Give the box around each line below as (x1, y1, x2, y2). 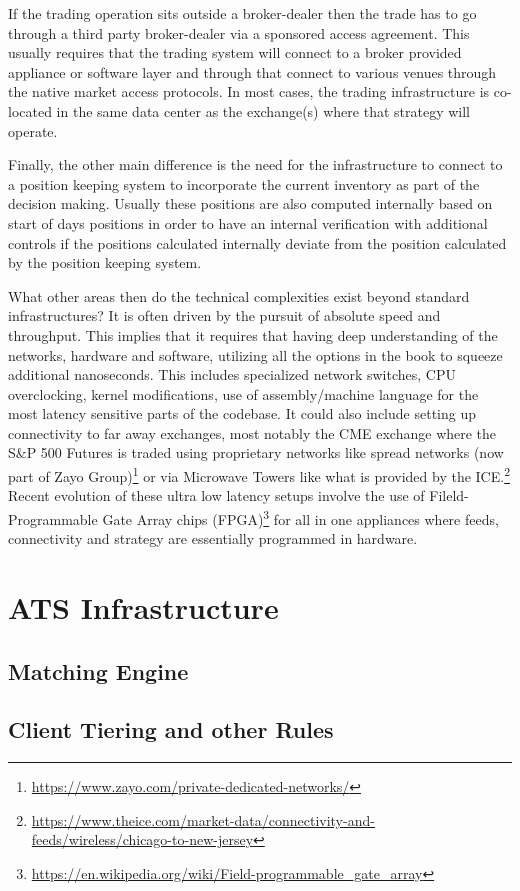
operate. (8, 120, 58, 141)
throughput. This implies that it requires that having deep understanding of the (8, 324, 498, 345)
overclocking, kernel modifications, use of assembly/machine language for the (8, 383, 479, 404)
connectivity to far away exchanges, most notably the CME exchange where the (8, 422, 497, 443)
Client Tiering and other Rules (8, 714, 334, 745)
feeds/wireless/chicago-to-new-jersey (31, 829, 254, 850)
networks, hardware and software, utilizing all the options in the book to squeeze (8, 344, 503, 365)
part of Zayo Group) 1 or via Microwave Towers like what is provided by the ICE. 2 (8, 463, 510, 486)
